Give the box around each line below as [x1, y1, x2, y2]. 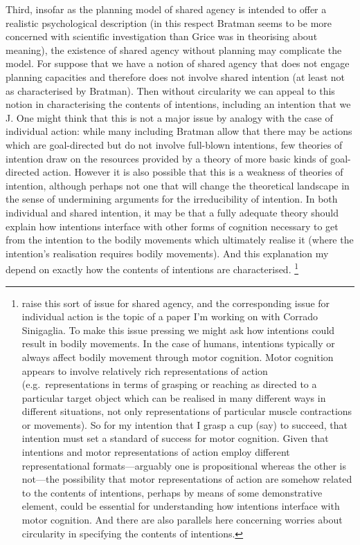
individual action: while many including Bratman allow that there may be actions [6, 124, 352, 138]
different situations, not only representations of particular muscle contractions [21, 404, 352, 418]
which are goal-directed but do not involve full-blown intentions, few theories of [6, 137, 343, 151]
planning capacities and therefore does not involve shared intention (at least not [6, 69, 345, 84]
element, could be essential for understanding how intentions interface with [21, 499, 340, 513]
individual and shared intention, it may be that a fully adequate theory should [6, 205, 339, 219]
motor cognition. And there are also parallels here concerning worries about [21, 512, 343, 527]
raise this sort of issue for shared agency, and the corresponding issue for [21, 295, 330, 310]
